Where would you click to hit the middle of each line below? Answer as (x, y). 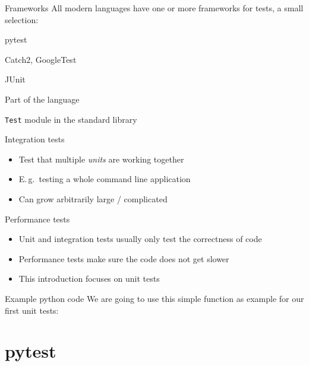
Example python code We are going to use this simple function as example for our (154, 298)
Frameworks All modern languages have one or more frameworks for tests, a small (154, 8)
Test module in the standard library (71, 119)
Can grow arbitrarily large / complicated (93, 199)
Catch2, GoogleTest (41, 59)
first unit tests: (32, 310)
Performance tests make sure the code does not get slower (124, 258)
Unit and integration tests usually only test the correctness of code (140, 239)
